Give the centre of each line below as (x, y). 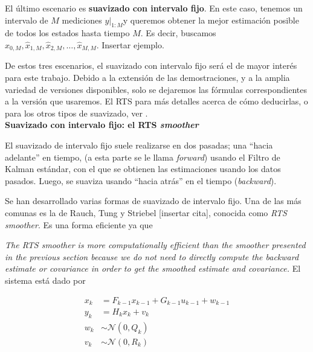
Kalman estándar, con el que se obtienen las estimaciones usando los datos (143, 169)
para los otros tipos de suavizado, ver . (76, 113)
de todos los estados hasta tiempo (67, 33)
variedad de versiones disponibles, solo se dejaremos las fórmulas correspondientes (156, 89)
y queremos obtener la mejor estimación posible (211, 20)
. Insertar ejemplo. (130, 44)
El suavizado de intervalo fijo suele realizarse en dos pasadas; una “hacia (139, 145)
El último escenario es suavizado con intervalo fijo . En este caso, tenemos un (154, 8)
